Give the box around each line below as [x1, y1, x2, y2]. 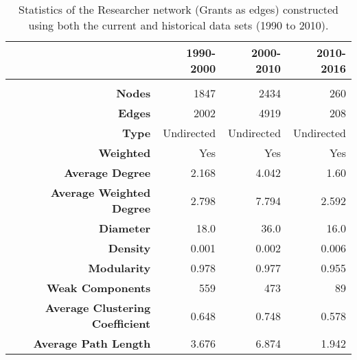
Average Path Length [33, 335, 151, 351]
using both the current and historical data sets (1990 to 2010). [28, 17, 329, 33]
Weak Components [46, 280, 151, 296]
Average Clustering [45, 300, 151, 315]
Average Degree [64, 165, 151, 180]
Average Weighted [50, 184, 151, 200]
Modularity [88, 260, 151, 276]
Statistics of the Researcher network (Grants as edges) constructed [18, 1, 338, 17]
